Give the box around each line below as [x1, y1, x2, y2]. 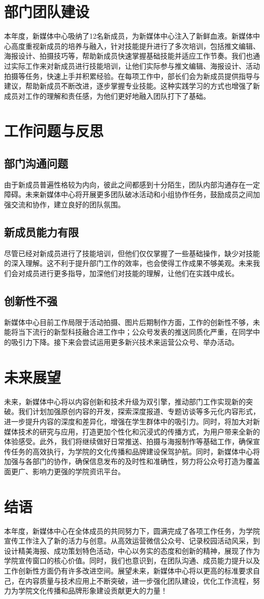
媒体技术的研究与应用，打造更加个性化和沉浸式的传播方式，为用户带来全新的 [4, 426, 260, 437]
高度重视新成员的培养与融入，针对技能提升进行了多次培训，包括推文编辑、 [11, 40, 260, 51]
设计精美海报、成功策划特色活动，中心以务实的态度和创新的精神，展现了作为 [4, 545, 260, 556]
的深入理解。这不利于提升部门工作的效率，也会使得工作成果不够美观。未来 [4, 258, 253, 268]
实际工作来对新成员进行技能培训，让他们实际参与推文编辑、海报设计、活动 [11, 60, 260, 71]
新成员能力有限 [4, 224, 79, 240]
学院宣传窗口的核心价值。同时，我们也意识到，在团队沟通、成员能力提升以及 [4, 555, 260, 566]
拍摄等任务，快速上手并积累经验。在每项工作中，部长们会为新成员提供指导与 [4, 70, 260, 81]
